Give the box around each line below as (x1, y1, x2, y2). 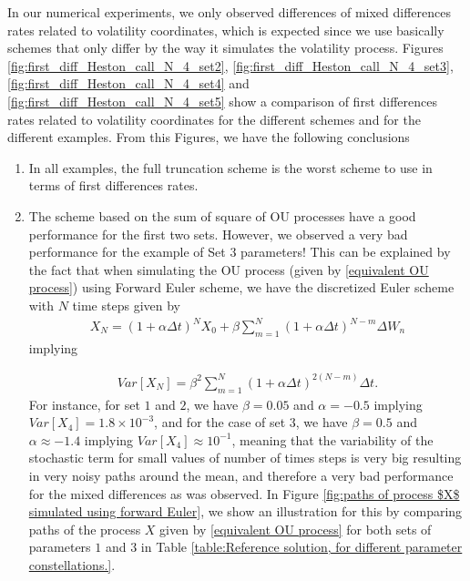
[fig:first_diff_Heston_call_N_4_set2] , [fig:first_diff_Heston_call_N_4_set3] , (7, 56, 454, 75)
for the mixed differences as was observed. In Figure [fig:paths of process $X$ (28, 484, 460, 503)
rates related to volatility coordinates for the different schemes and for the (7, 109, 421, 128)
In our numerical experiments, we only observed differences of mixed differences (7, 3, 451, 21)
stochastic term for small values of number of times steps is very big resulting (28, 448, 462, 467)
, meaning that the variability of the (231, 430, 434, 449)
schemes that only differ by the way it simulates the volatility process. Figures (7, 38, 444, 57)
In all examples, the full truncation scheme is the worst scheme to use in (28, 158, 433, 177)
